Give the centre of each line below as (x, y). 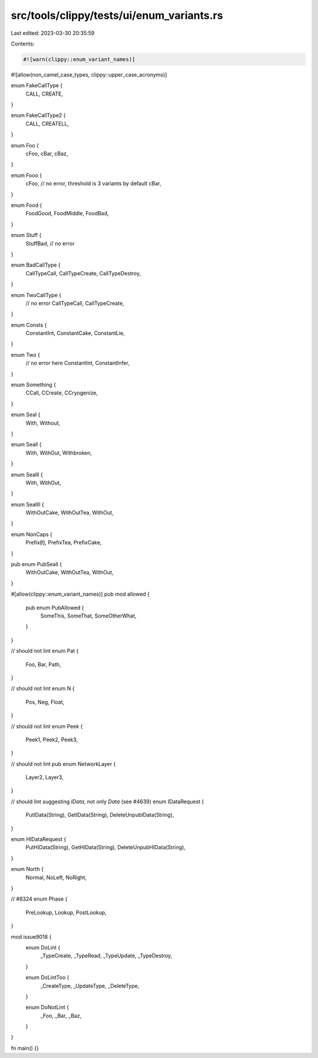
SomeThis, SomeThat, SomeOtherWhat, (88, 616)
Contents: (23, 44)
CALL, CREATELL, (47, 123)
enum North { (27, 869)
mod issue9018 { (31, 937)
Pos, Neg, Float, (45, 702)
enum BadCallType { (36, 265)
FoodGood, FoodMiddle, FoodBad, (67, 213)
